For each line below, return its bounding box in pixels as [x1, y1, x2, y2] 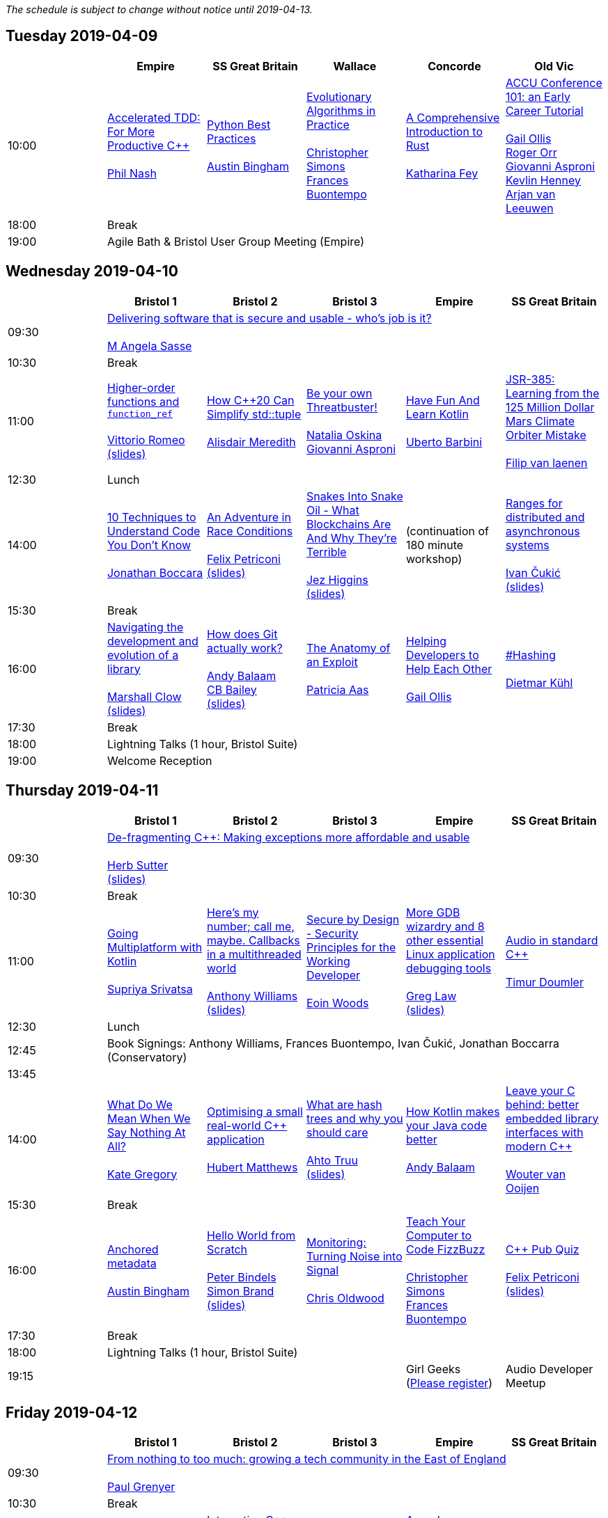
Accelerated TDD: [107, 110, 201, 125]
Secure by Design [306, 912, 400, 926]
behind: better [505, 1097, 579, 1112]
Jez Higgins [306, 572, 368, 587]
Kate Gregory [107, 1167, 178, 1181]
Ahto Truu [306, 1153, 358, 1167]
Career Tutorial [505, 103, 584, 118]
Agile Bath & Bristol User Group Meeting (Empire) [107, 234, 365, 248]
